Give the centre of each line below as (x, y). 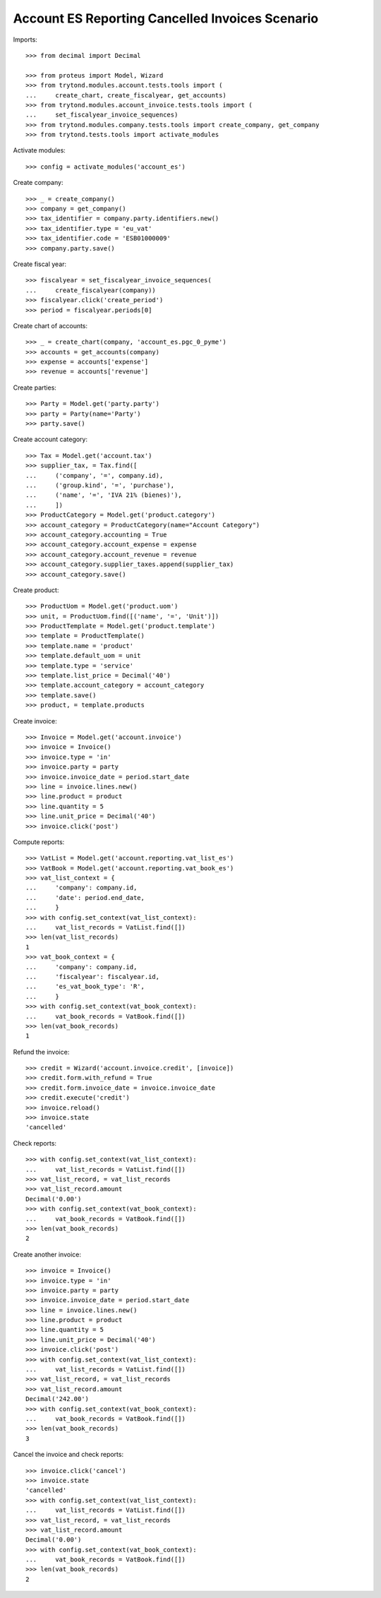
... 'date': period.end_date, (85, 897)
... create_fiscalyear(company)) (91, 290)
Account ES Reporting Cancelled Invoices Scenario (166, 18)
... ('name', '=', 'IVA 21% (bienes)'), (104, 495)
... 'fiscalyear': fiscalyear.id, (93, 977)
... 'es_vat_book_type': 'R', (85, 987)
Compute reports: (39, 842)
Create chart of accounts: (50, 325)
